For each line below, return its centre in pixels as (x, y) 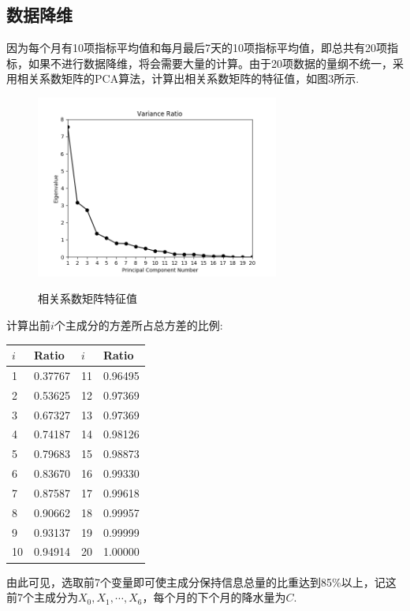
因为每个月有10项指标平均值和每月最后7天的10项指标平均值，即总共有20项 (197, 48)
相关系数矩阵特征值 (88, 298)
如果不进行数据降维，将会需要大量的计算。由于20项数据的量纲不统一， (210, 63)
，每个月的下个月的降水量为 (214, 597)
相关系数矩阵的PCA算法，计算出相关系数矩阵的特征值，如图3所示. (188, 78)
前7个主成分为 (42, 597)
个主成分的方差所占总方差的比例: (138, 324)
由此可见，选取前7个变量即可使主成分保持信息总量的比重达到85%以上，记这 (201, 581)
